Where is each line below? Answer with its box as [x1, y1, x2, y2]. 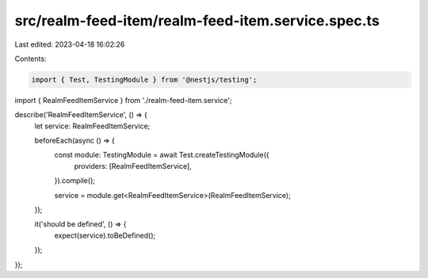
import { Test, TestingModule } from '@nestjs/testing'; [31, 75, 258, 84]
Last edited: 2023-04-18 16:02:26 [14, 40, 125, 49]
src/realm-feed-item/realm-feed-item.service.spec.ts [14, 12, 380, 29]
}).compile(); [54, 176, 95, 185]
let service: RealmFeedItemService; [34, 121, 151, 131]
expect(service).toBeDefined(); [54, 230, 156, 240]
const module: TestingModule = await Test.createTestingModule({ [54, 150, 269, 160]
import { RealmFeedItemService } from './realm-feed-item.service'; [14, 95, 232, 105]
